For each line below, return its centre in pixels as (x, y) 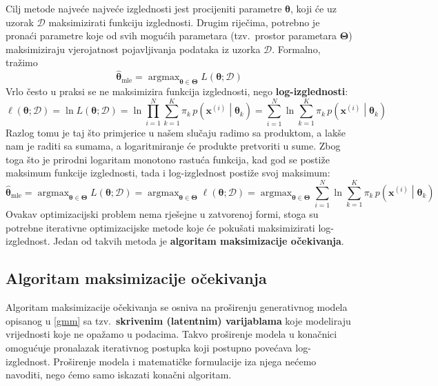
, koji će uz (313, 8)
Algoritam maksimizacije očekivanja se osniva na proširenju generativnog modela (177, 307)
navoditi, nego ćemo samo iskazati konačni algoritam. (119, 375)
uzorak (20, 22)
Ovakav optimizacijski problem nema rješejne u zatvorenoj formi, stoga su (162, 214)
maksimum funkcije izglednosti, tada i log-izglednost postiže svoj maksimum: (168, 173)
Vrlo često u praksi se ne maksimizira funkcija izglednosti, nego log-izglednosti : (177, 91)
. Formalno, (296, 49)
